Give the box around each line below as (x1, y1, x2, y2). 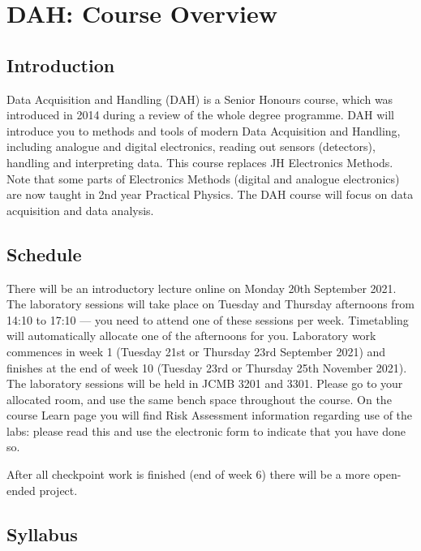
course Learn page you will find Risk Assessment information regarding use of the (6, 407, 413, 424)
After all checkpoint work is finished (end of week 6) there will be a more (6, 466, 370, 483)
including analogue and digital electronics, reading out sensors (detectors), (6, 138, 376, 155)
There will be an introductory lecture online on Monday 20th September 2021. (6, 279, 397, 296)
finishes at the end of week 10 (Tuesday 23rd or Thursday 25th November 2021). (6, 359, 407, 376)
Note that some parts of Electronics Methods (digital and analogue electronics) (6, 170, 400, 187)
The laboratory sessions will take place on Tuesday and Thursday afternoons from (6, 295, 415, 312)
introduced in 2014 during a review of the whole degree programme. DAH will (6, 106, 394, 123)
